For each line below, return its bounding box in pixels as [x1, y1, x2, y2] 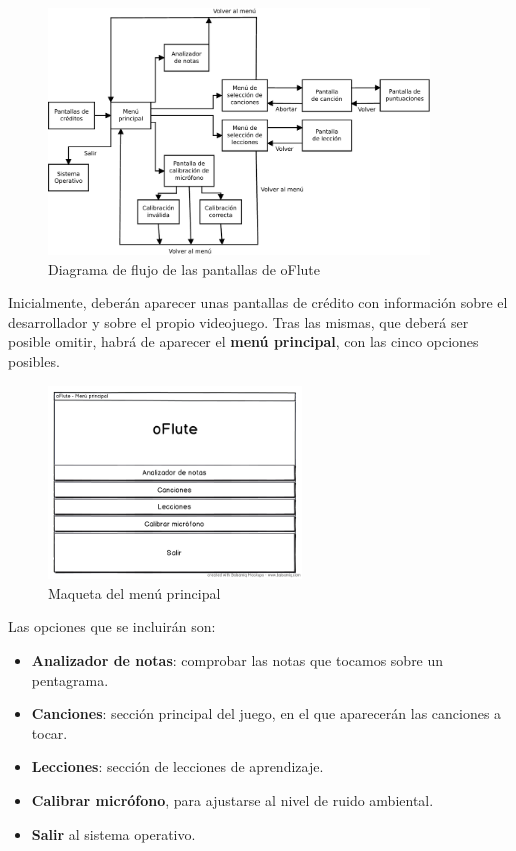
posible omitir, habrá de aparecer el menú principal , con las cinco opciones [8, 331, 479, 352]
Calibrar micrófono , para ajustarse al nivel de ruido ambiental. [31, 790, 434, 811]
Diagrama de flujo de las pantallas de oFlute [48, 258, 321, 279]
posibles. [8, 351, 60, 372]
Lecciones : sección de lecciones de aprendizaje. [31, 756, 324, 777]
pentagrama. [31, 669, 109, 690]
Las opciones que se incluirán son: [8, 616, 216, 637]
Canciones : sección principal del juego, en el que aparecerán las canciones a [31, 703, 502, 724]
